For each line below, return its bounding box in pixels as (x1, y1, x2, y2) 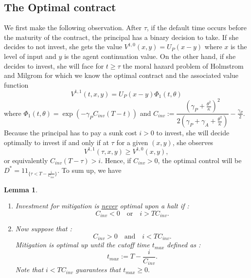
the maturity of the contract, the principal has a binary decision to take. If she (4, 32, 239, 42)
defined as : (166, 240, 201, 250)
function (4, 79, 29, 90)
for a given (116, 137, 148, 147)
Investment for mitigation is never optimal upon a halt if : (15, 201, 189, 211)
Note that (15, 264, 44, 275)
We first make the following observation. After (4, 22, 142, 33)
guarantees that (75, 264, 121, 275)
